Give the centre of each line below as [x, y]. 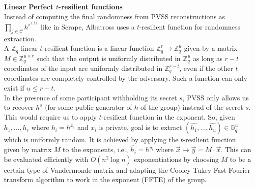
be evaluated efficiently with [46, 159]
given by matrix [28, 149]
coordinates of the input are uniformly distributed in [83, 68]
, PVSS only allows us [216, 97]
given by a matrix [211, 48]
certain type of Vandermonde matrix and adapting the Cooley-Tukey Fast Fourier [127, 170]
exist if [14, 88]
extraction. [20, 38]
